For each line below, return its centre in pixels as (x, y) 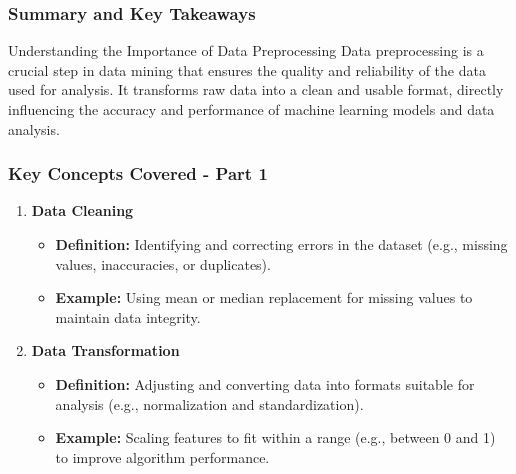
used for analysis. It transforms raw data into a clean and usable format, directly (256, 89)
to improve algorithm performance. (162, 456)
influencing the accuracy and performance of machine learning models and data (251, 109)
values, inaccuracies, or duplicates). (163, 263)
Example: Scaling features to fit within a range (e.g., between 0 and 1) (275, 437)
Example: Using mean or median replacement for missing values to (264, 297)
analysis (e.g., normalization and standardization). (209, 403)
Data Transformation (105, 350)
